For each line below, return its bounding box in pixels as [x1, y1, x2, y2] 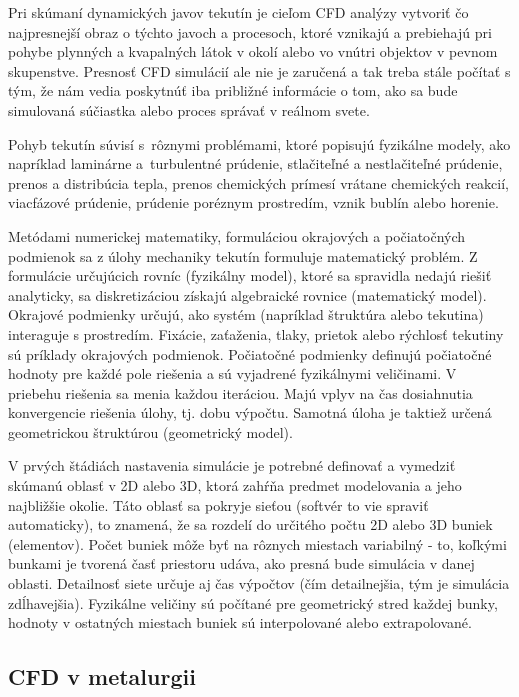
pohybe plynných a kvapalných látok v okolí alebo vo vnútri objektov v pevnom [8, 41, 498, 62]
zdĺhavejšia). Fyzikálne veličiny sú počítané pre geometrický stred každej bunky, [8, 592, 498, 613]
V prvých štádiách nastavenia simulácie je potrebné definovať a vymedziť [8, 455, 456, 476]
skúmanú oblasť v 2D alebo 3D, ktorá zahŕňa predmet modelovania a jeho [8, 475, 462, 496]
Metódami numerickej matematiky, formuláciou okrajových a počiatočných [8, 225, 466, 246]
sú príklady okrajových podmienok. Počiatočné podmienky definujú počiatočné [8, 343, 492, 364]
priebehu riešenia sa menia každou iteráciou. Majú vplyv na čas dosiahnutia [8, 382, 473, 403]
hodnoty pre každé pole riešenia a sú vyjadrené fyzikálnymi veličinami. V [8, 363, 457, 384]
